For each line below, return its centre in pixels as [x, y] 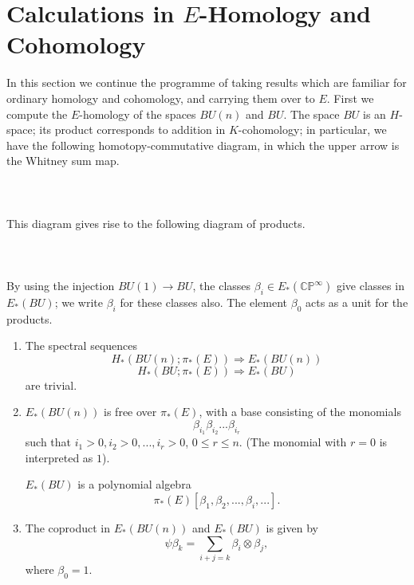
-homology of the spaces [138, 114]
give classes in [370, 286]
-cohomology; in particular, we [312, 130]
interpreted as [59, 457]
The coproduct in [68, 527]
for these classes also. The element [204, 302]
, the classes [222, 286]
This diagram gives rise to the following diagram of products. [156, 223]
